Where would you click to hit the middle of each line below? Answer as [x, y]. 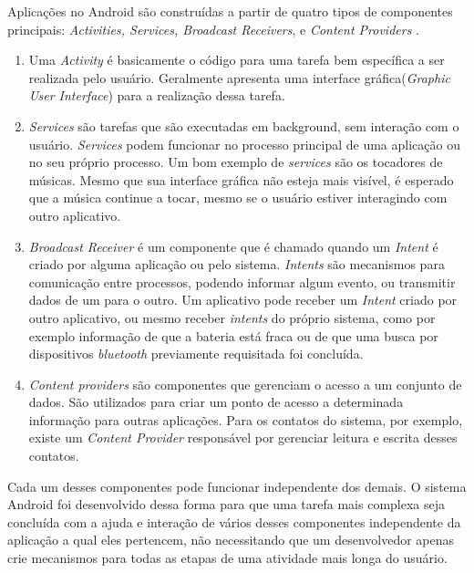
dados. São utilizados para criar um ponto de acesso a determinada [216, 402]
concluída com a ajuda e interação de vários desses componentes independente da [234, 521]
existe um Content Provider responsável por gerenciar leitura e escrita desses [243, 438]
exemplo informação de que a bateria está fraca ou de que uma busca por [233, 335]
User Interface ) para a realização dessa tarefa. [157, 95]
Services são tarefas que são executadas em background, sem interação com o [244, 125]
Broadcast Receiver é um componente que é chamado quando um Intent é [233, 246]
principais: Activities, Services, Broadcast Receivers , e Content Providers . [213, 29]
